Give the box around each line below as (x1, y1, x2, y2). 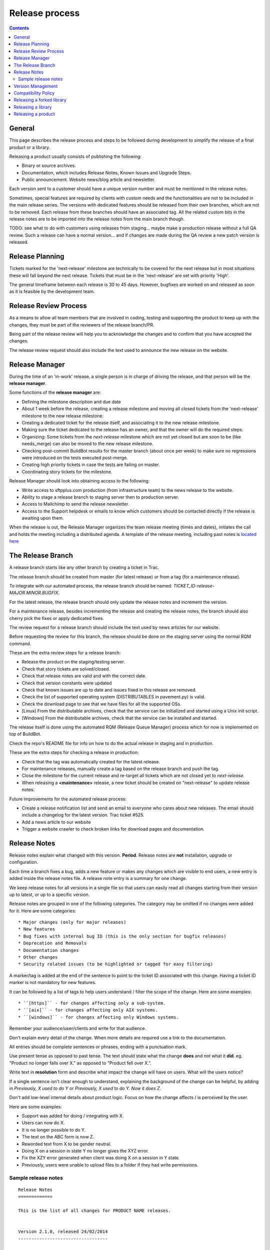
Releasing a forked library (13, 97, 67, 103)
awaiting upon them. (21, 515, 64, 521)
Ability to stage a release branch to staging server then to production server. (21, 494, 179, 500)
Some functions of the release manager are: (9, 389, 101, 395)
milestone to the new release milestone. (21, 412, 104, 418)
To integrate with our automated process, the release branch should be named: (9, 582, 172, 588)
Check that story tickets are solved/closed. (21, 665, 110, 672)
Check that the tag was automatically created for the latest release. (21, 758, 160, 764)
